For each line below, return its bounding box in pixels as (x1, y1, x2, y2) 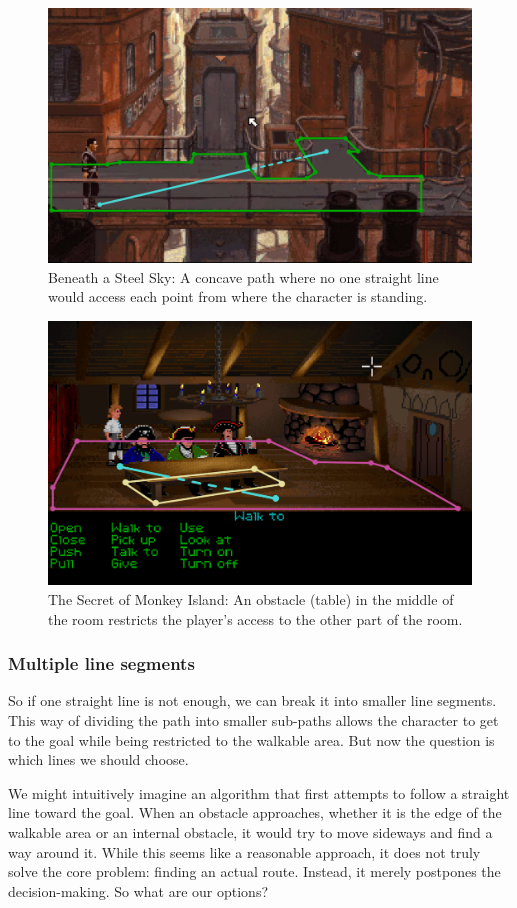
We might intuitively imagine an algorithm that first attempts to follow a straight (8, 782, 510, 803)
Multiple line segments (8, 651, 195, 676)
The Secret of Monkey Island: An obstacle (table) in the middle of (48, 589, 454, 610)
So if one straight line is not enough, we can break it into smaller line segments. (8, 690, 497, 711)
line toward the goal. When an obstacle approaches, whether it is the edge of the (8, 802, 502, 823)
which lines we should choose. (8, 749, 189, 770)
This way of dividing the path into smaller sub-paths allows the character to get (8, 710, 499, 731)
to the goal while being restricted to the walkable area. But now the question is (8, 729, 495, 750)
